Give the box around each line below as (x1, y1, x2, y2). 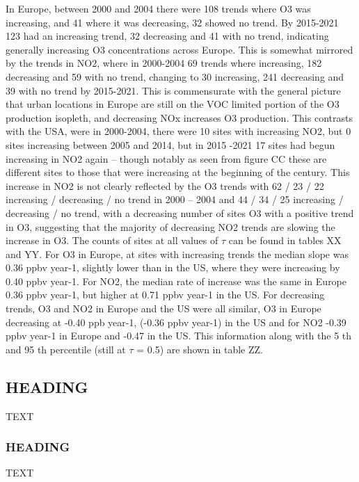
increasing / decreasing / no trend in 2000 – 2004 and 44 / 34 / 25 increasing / (6, 192, 344, 207)
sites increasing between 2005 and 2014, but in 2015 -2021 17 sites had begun (6, 137, 335, 152)
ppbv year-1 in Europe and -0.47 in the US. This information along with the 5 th (6, 328, 352, 343)
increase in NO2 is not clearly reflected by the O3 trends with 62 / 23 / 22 (6, 178, 324, 193)
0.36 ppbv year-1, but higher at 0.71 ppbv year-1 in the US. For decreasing (6, 287, 325, 302)
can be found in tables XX (228, 233, 342, 248)
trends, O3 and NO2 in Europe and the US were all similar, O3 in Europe (6, 301, 321, 316)
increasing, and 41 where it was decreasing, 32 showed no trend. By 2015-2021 (6, 15, 339, 29)
